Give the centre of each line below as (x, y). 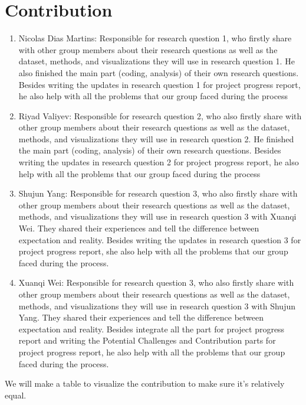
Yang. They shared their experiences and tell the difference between (141, 317)
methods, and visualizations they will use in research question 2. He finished (156, 138)
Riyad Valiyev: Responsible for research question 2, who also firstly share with (160, 115)
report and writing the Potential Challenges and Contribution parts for (147, 340)
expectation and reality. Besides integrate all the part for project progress (152, 329)
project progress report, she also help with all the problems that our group (153, 251)
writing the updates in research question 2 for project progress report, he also (159, 162)
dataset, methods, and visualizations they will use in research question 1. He (157, 61)
